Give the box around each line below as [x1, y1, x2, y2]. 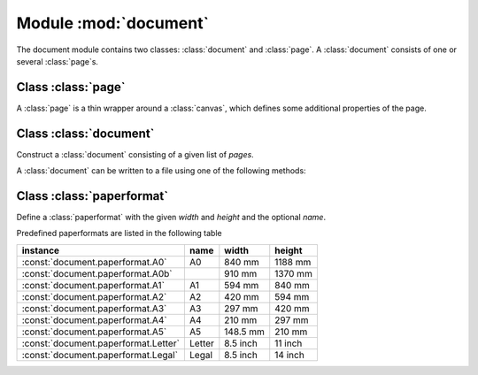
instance [21, 244, 60, 256]
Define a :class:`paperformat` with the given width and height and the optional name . [16, 212, 327, 223]
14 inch [274, 348, 305, 361]
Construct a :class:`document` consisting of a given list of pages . [16, 149, 254, 159]
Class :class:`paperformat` [16, 188, 168, 203]
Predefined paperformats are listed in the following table [16, 228, 222, 239]
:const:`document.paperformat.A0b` [21, 267, 173, 279]
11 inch [274, 337, 303, 349]
